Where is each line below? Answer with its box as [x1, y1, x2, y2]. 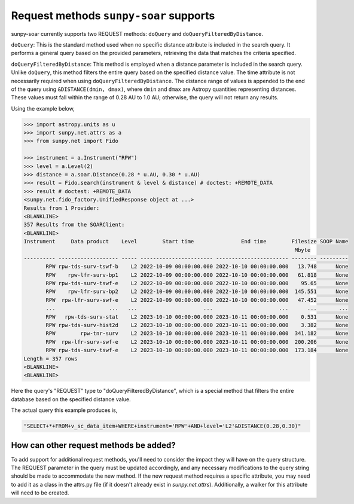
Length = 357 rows [23, 355, 78, 362]
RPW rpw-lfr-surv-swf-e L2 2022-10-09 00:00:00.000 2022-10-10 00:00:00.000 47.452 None [45, 297, 349, 303]
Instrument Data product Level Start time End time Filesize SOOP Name [23, 238, 349, 245]
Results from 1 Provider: [23, 204, 100, 212]
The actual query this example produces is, [11, 407, 118, 414]
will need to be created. [11, 489, 69, 496]
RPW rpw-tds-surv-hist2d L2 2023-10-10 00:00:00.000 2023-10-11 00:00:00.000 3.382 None [45, 322, 349, 329]
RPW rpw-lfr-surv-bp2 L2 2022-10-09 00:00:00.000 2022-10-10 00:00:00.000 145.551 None [45, 288, 349, 295]
